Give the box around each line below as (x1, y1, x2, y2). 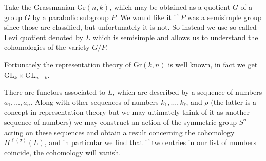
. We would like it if (116, 11, 178, 22)
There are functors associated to (4, 86, 106, 97)
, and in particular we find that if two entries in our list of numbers (44, 137, 257, 148)
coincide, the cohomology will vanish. (4, 147, 121, 157)
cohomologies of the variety (4, 42, 90, 52)
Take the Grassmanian (4, 2, 75, 12)
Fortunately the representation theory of (4, 59, 131, 69)
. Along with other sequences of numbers (30, 96, 159, 107)
